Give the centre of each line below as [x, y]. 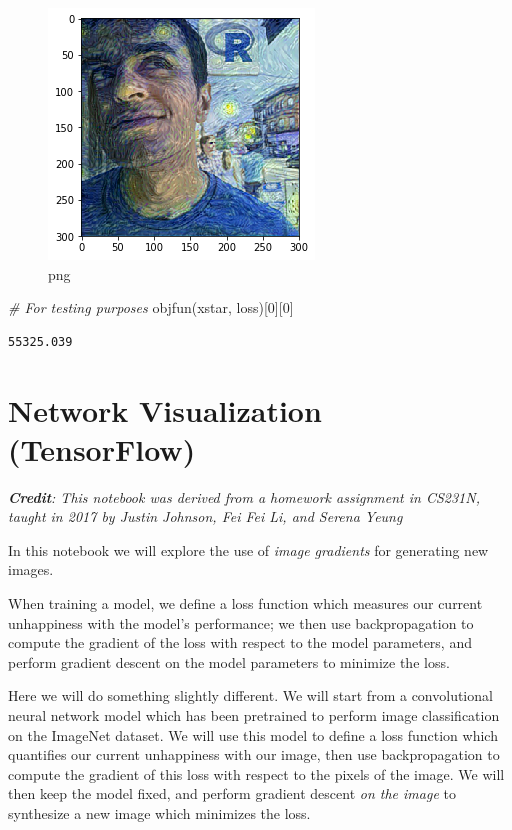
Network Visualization [165, 409]
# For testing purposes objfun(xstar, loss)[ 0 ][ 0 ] [151, 307]
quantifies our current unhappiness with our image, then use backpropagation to [254, 754]
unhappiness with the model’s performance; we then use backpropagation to [241, 622]
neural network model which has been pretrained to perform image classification [254, 715]
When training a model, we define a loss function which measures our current [245, 603]
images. [31, 569]
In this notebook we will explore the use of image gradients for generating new [248, 549]
